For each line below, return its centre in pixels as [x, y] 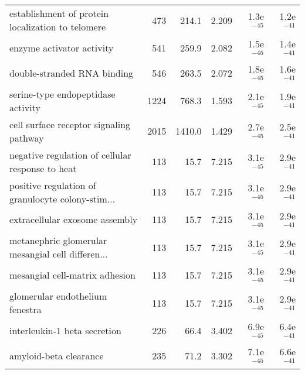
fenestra [26, 310]
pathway [27, 138]
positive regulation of [53, 185]
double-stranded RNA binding [72, 73]
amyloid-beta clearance [57, 355]
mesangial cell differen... [59, 254]
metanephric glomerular [58, 241]
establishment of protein [59, 13]
